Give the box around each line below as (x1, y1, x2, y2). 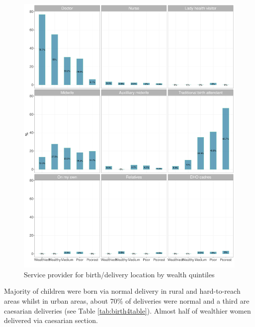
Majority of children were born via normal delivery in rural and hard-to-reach (4, 286, 241, 296)
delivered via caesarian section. (4, 315, 98, 326)
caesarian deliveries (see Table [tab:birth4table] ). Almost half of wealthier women (4, 305, 251, 316)
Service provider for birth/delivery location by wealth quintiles (24, 269, 215, 279)
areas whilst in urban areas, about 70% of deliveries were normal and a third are (4, 295, 250, 306)
